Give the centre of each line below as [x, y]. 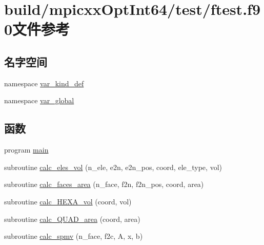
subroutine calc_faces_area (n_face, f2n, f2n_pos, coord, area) [104, 184]
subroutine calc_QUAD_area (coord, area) [72, 219]
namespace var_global [39, 100]
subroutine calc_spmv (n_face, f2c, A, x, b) [74, 236]
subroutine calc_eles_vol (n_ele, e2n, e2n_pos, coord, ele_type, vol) [113, 167]
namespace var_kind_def [44, 83]
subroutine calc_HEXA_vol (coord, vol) [68, 201]
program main [26, 150]
